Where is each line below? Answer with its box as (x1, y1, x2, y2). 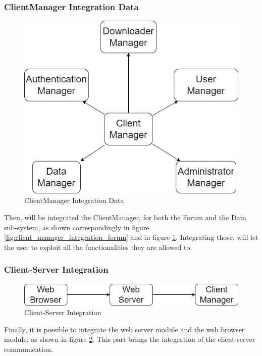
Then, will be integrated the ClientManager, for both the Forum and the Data (4, 212, 247, 222)
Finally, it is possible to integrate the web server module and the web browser (4, 324, 245, 334)
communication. (4, 343, 53, 354)
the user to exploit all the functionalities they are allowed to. (4, 241, 192, 252)
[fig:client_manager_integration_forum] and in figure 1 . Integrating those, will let (4, 232, 258, 242)
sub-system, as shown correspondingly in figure (4, 222, 149, 232)
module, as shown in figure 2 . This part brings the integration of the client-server (4, 334, 255, 344)
